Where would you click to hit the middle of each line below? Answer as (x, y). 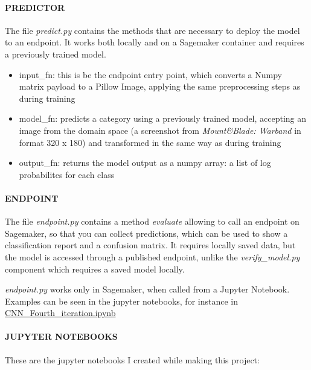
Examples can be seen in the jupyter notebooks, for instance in (121, 301)
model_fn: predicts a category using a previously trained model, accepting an (163, 118)
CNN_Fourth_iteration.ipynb (60, 313)
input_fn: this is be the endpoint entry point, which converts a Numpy (150, 74)
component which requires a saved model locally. (95, 269)
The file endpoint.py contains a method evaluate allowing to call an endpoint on (152, 221)
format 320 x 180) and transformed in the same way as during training (150, 142)
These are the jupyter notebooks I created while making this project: (132, 359)
